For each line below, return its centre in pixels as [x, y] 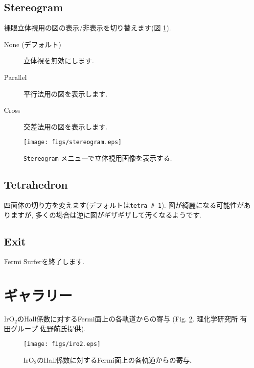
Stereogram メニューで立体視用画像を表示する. [98, 158]
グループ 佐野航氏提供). [48, 328]
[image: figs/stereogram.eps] [73, 142]
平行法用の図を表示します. [66, 93]
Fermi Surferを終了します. [44, 261]
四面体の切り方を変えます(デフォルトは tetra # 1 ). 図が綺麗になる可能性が [124, 205]
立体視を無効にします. [59, 61]
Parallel [15, 77]
